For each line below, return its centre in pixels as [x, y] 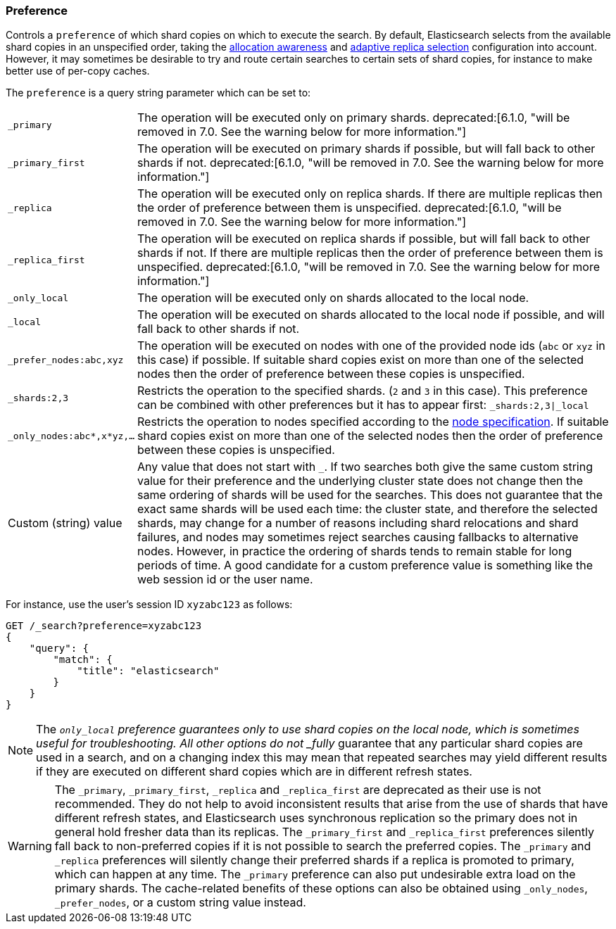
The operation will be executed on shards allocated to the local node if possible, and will [371, 315]
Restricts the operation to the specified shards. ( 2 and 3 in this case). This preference [363, 391]
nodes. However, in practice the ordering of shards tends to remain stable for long [355, 551]
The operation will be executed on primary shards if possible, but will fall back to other [366, 149]
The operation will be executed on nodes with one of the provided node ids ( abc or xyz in [371, 346]
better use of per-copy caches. [78, 71]
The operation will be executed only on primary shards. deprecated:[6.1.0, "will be [354, 118]
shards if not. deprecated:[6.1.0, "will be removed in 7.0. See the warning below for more [371, 163]
